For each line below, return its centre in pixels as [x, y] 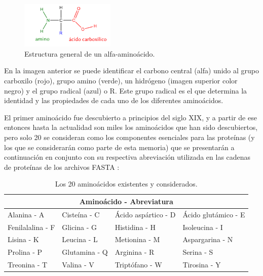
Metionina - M [137, 239]
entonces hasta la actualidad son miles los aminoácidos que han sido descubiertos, [131, 127]
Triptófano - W [138, 265]
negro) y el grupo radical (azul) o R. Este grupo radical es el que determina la [126, 90]
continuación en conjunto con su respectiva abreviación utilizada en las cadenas [127, 157]
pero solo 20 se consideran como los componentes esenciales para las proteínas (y [129, 137]
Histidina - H [135, 227]
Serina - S [198, 252]
